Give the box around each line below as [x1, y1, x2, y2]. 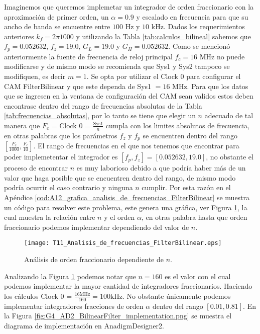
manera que [4, 120, 40, 130]
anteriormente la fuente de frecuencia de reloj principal [4, 51, 173, 61]
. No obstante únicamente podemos [122, 290, 231, 301]
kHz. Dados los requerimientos [151, 21, 245, 32]
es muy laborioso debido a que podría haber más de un [76, 162, 246, 173]
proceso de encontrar [4, 162, 68, 173]
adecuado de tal [204, 110, 253, 121]
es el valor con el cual [165, 271, 231, 281]
